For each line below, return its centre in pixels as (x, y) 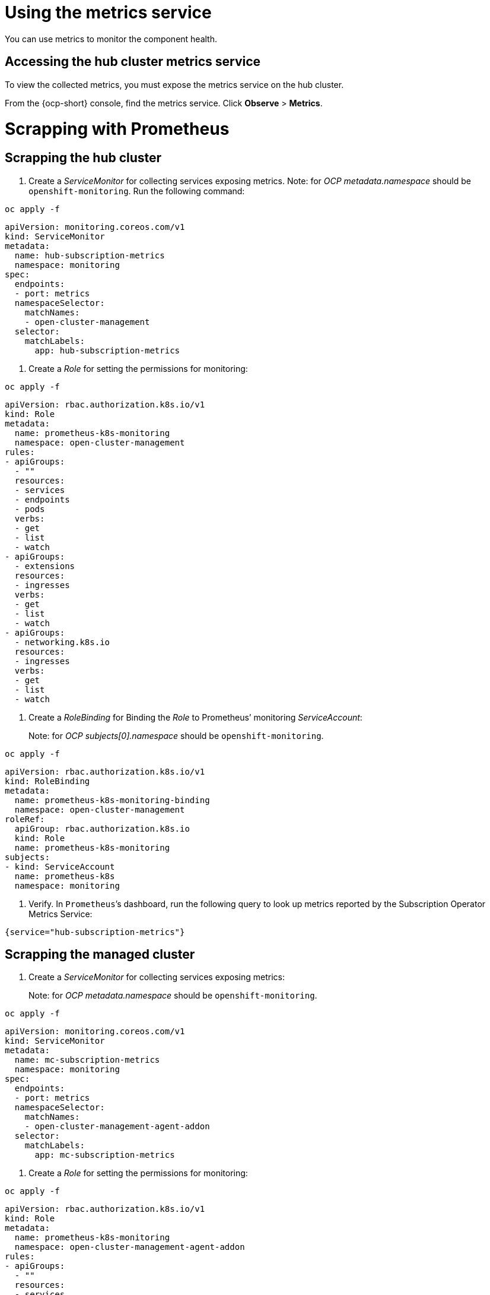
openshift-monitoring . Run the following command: (137, 191)
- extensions (45, 566)
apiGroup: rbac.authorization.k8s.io (102, 828)
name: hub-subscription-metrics (90, 255)
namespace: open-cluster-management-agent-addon (130, 1247)
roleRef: (25, 819)
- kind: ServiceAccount (60, 866)
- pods (30, 509)
